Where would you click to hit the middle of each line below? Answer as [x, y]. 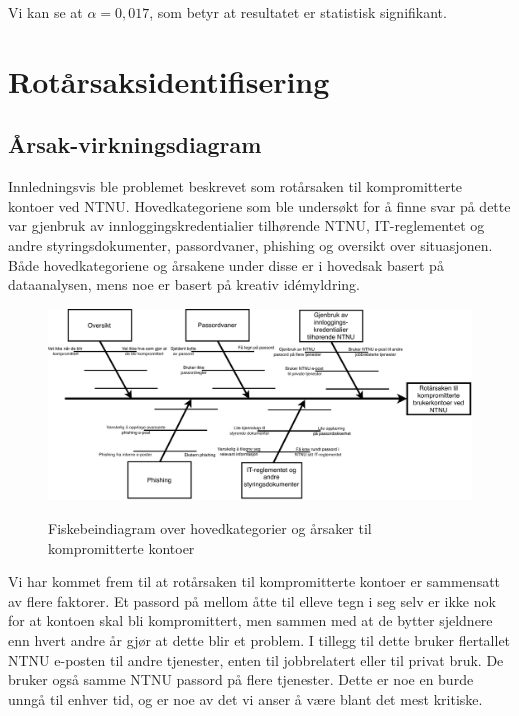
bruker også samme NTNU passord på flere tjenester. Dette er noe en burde [241, 679]
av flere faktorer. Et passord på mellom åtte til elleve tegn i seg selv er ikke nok [252, 600]
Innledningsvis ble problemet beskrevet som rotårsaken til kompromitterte [235, 186]
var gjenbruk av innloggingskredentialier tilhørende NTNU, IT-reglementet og [246, 225]
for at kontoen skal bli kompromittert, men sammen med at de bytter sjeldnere [250, 620]
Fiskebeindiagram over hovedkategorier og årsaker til [210, 528]
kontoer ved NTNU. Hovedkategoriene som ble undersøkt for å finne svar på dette [259, 205]
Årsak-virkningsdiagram [135, 144]
